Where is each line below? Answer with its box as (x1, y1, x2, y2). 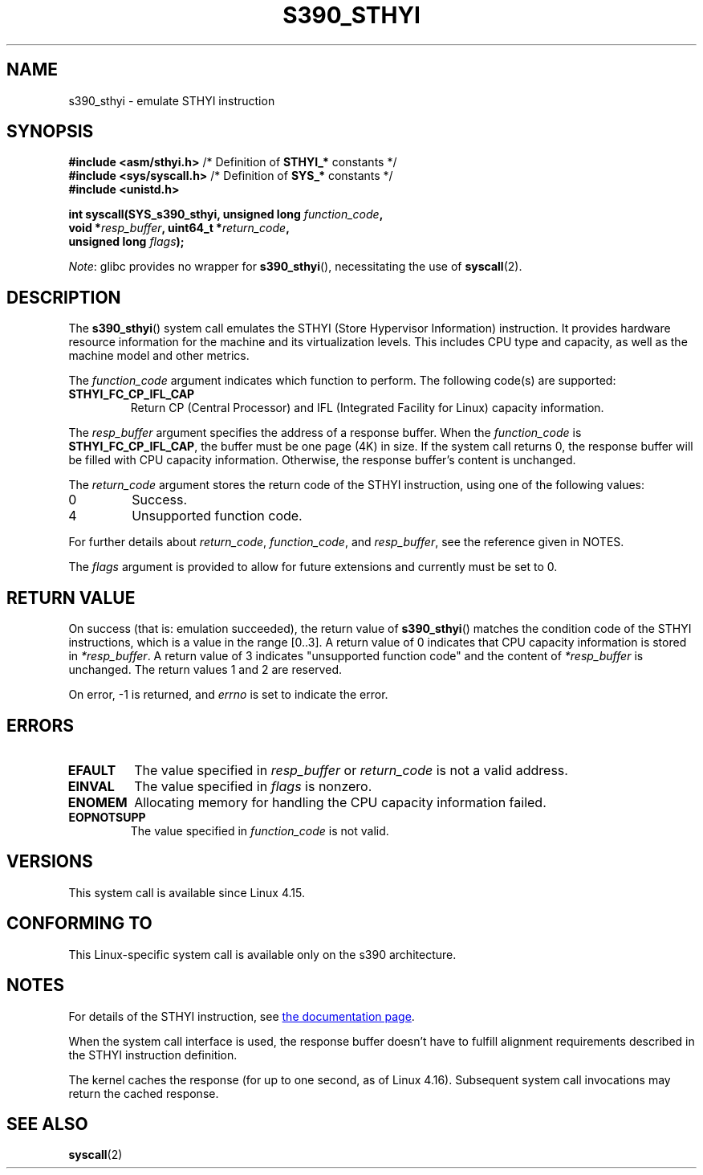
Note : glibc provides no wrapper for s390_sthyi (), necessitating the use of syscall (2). (68, 259, 522, 274)
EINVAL (67, 777, 115, 794)
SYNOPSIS (6, 121, 94, 142)
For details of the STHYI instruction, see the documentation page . (68, 1009, 415, 1023)
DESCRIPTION (6, 287, 121, 308)
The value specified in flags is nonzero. (134, 777, 372, 794)
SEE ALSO (6, 1113, 88, 1134)
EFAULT (67, 761, 116, 778)
